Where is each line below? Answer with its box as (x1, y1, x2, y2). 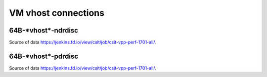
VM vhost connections (9, 7, 105, 18)
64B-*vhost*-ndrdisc (9, 26, 79, 35)
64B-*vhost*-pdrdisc (9, 52, 79, 60)
